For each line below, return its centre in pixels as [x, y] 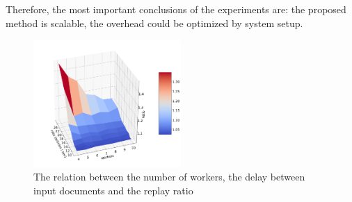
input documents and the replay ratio [113, 190]
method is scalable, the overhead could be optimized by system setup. [154, 23]
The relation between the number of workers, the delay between [169, 177]
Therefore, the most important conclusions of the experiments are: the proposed [176, 9]
